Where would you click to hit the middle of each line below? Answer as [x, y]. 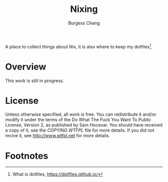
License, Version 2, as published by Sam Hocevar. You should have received [84, 125]
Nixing [84, 9]
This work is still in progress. [34, 80]
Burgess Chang [84, 23]
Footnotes [27, 156]
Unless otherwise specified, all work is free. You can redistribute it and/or [81, 114]
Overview [26, 67]
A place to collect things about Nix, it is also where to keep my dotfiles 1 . [79, 46]
